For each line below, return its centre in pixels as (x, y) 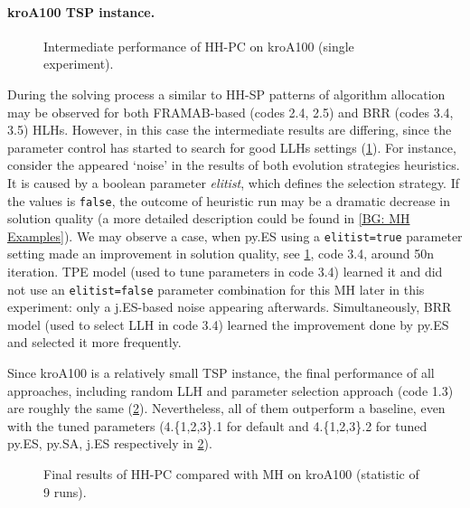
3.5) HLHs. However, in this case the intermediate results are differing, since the (230, 130)
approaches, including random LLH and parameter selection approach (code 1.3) (230, 390)
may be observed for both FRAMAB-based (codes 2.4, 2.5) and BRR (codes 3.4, (230, 112)
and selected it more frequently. (94, 342)
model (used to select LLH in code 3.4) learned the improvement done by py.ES (228, 324)
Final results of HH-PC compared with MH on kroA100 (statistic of (231, 474)
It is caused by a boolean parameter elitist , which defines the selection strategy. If (234, 182)
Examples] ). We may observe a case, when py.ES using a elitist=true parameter (235, 235)
